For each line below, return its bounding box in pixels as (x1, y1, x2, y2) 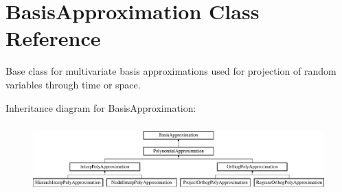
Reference (5, 24, 101, 52)
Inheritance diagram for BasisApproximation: (5, 100, 196, 115)
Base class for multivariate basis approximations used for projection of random (5, 64, 337, 78)
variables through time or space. (5, 77, 141, 91)
